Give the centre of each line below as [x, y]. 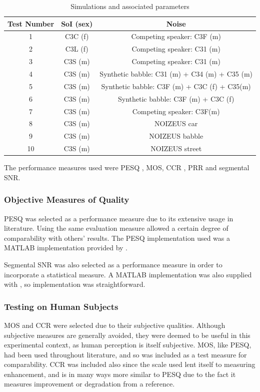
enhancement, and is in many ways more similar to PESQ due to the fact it [120, 374]
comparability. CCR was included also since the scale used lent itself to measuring [130, 364]
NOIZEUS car [176, 123]
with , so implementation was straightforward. [75, 284]
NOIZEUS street [176, 148]
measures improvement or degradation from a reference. [89, 384]
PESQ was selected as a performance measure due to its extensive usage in [119, 218]
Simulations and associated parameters [130, 6]
